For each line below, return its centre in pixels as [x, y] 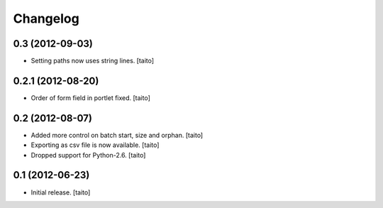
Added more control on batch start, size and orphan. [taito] [117, 135]
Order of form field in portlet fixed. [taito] [90, 98]
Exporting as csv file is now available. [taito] [95, 145]
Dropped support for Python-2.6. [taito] [88, 155]
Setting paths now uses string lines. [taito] [93, 61]
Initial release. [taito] [61, 192]
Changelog [46, 18]
